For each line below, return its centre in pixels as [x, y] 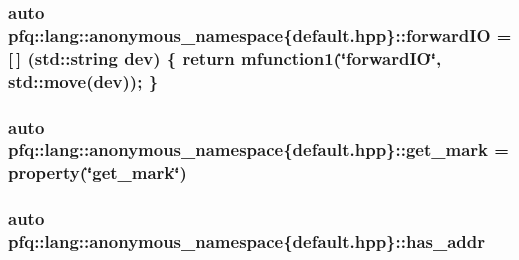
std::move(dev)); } [83, 80]
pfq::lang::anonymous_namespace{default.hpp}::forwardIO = [260, 34]
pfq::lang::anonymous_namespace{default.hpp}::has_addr [246, 241]
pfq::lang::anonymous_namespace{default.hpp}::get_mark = [258, 149]
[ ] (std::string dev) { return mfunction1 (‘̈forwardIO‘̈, [225, 57]
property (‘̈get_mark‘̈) [97, 172]
